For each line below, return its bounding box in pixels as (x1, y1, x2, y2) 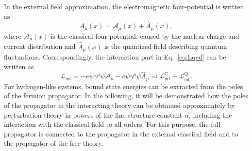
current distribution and (4, 41, 76, 51)
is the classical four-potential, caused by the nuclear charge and (50, 30, 239, 41)
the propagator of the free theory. (4, 138, 103, 148)
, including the (188, 109, 232, 120)
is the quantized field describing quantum (104, 41, 227, 51)
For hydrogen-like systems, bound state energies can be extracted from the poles (4, 81, 243, 91)
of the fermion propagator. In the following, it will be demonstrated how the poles (4, 91, 248, 101)
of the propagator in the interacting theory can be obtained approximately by (4, 100, 235, 110)
